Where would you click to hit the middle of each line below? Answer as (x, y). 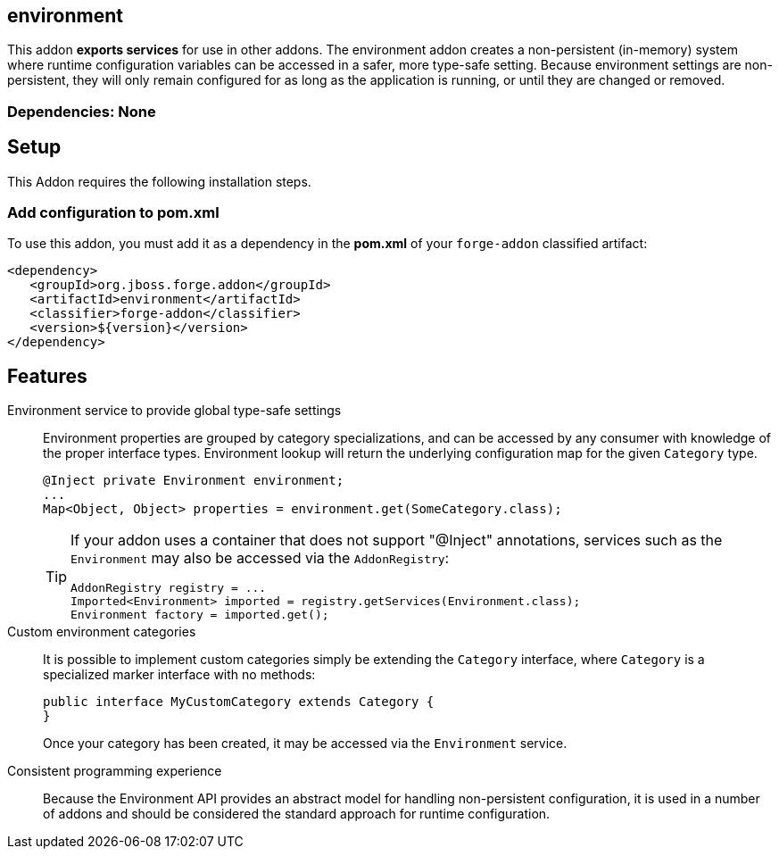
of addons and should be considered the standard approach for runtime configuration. (297, 814)
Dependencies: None (82, 111)
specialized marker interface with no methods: (179, 675)
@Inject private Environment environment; (194, 481)
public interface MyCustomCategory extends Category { (239, 702)
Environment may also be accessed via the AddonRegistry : (260, 558)
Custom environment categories (102, 632)
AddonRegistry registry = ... (169, 588)
